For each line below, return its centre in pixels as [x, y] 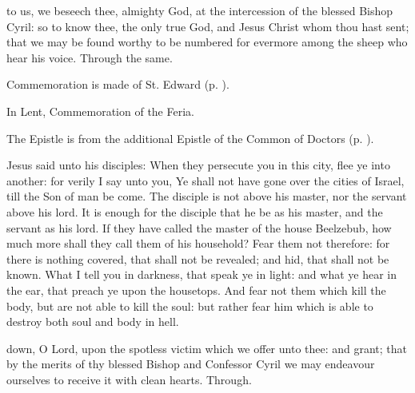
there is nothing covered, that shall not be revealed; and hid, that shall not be [198, 258]
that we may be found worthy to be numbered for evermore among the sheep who [207, 42]
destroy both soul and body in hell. [93, 322]
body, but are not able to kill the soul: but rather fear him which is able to [190, 306]
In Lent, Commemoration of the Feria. [100, 111]
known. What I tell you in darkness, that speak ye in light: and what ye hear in [202, 274]
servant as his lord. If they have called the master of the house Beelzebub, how [199, 227]
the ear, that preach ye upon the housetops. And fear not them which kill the [196, 290]
